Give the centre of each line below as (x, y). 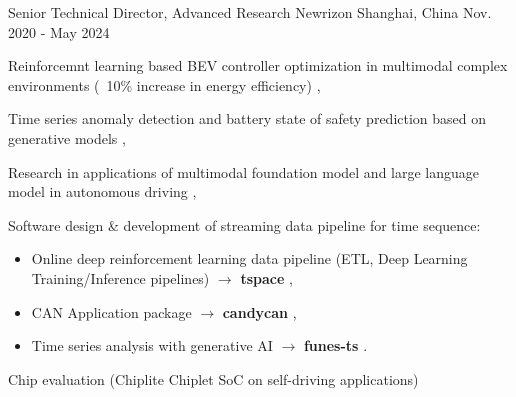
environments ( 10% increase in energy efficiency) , (164, 84)
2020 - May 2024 (59, 31)
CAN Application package (111, 311)
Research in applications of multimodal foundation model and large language (244, 171)
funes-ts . (335, 345)
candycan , (259, 311)
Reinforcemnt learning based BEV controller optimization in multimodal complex (258, 65)
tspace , (266, 277)
